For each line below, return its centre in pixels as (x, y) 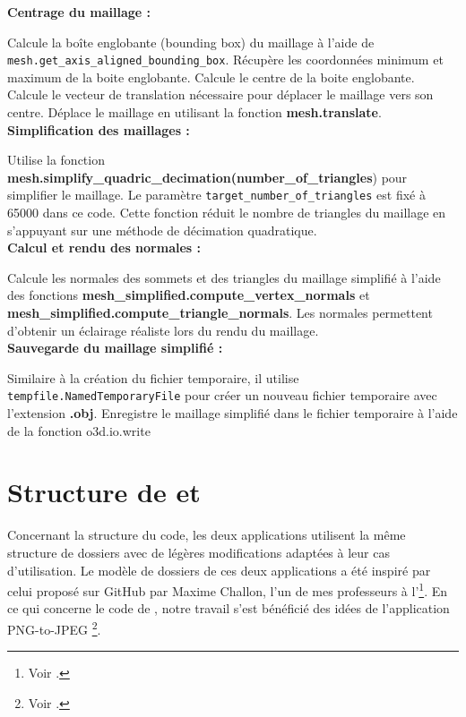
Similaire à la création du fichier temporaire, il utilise (153, 377)
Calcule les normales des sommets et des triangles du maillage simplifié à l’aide (224, 277)
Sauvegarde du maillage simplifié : (115, 348)
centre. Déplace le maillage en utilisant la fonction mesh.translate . (194, 112)
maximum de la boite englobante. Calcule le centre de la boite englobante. (211, 77)
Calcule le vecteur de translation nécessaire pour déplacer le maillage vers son (220, 94)
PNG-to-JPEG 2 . (54, 628)
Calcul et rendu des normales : (104, 248)
